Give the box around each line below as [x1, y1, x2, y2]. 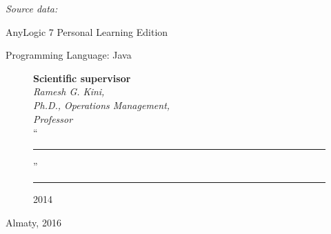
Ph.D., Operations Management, [33, 97, 170, 112]
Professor [33, 111, 73, 126]
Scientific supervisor [33, 70, 131, 85]
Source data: [6, 1, 58, 15]
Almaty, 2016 [6, 215, 61, 229]
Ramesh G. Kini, [33, 84, 105, 99]
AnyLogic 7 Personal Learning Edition [6, 24, 168, 39]
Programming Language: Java [6, 48, 132, 62]
